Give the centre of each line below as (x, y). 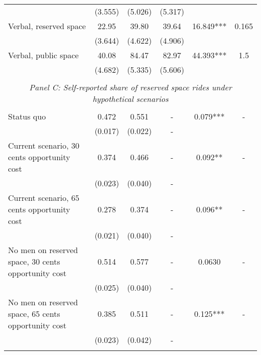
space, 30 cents (34, 261)
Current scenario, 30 (44, 145)
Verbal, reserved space (47, 26)
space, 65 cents (34, 314)
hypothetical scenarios (130, 99)
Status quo (27, 116)
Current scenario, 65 (44, 198)
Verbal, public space (43, 55)
